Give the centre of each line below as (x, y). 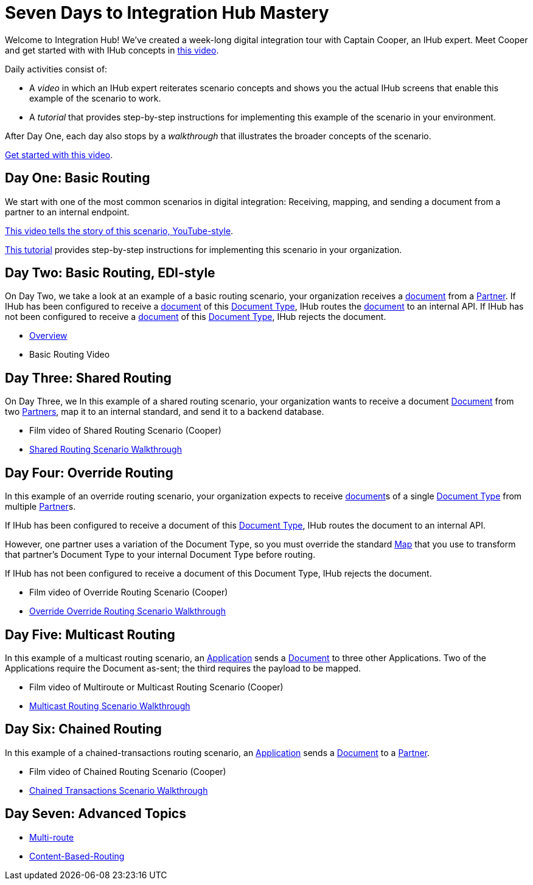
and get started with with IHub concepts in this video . (112, 50)
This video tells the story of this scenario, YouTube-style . (119, 231)
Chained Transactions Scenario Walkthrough (119, 790)
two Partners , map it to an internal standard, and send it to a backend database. (165, 412)
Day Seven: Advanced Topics (96, 814)
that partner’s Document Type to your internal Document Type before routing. (160, 555)
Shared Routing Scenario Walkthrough (106, 449)
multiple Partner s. (40, 507)
